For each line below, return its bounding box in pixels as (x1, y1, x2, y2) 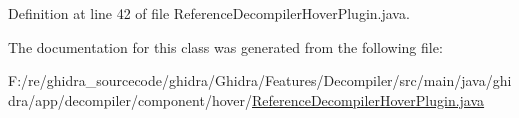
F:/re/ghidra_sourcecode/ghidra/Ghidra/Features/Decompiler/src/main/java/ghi (8, 70, 512, 91)
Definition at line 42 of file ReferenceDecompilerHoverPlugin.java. (8, 3, 410, 23)
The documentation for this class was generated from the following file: (8, 36, 443, 57)
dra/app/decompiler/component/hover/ (8, 89, 252, 110)
